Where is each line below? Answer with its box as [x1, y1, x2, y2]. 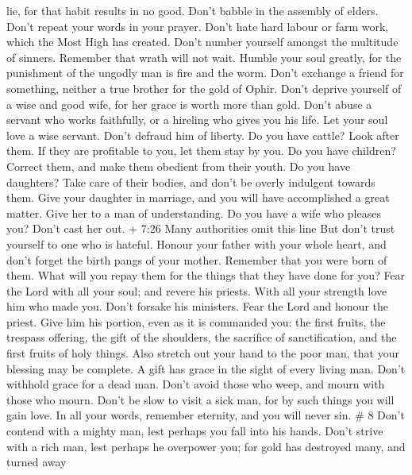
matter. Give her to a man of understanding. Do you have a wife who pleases [6, 204, 381, 221]
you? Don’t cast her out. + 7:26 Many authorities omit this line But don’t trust [6, 220, 395, 237]
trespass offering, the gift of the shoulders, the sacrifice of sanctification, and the [6, 329, 397, 346]
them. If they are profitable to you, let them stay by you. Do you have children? [6, 142, 396, 159]
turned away [6, 454, 67, 470]
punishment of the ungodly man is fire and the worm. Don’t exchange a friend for [6, 64, 404, 81]
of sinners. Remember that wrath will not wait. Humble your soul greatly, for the [6, 48, 402, 65]
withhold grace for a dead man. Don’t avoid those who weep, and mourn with [6, 376, 385, 392]
